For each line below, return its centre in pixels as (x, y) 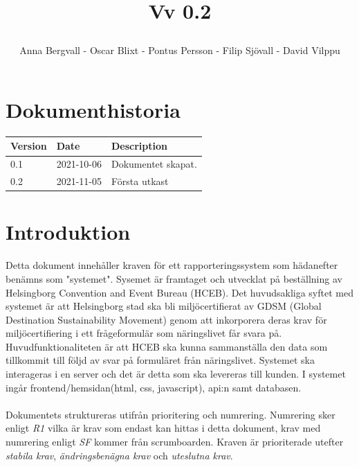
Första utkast (140, 181)
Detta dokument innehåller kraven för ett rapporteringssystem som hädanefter (172, 265)
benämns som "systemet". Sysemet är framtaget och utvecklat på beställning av (174, 278)
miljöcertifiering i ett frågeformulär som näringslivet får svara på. (144, 333)
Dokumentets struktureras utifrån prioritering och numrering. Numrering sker (171, 414)
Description (139, 146)
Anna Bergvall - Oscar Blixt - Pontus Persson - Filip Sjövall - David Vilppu (180, 50)
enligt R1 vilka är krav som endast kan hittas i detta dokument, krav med (163, 428)
